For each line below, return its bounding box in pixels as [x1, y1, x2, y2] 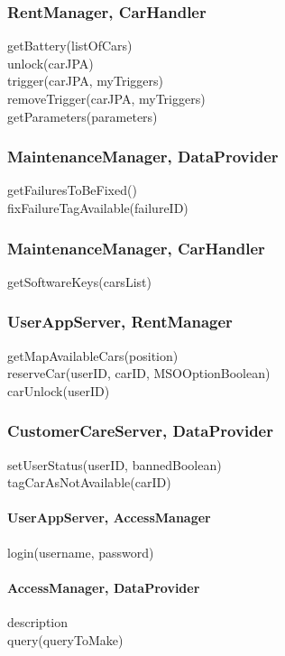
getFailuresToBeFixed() [7, 180, 137, 199]
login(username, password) [7, 542, 154, 561]
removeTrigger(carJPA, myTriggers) [7, 89, 206, 107]
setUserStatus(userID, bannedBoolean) [7, 455, 222, 474]
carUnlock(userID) [7, 381, 110, 400]
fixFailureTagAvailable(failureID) [7, 199, 188, 217]
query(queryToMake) [7, 630, 124, 649]
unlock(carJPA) [7, 53, 94, 72]
